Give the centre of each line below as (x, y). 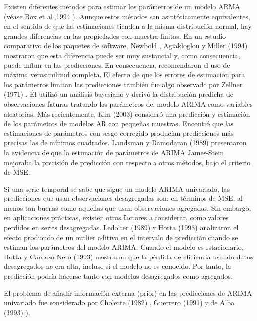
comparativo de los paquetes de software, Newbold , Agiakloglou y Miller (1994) (126, 45)
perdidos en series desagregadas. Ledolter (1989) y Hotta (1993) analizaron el (121, 227)
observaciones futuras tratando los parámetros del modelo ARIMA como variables (128, 103)
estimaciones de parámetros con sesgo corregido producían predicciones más (119, 133)
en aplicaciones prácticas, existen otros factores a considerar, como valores (116, 218)
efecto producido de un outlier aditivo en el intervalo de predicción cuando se (121, 237)
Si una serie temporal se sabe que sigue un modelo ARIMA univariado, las (117, 188)
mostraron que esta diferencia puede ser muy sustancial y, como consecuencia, (122, 55)
